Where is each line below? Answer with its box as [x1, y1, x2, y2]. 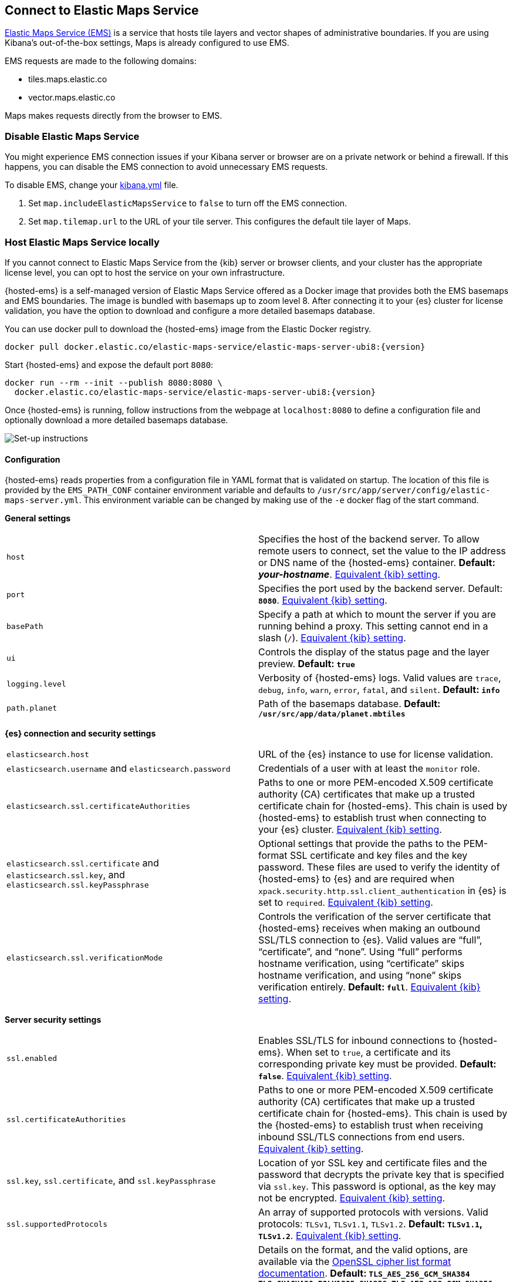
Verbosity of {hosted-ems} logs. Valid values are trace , [258, 672, 501, 684]
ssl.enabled [6, 1053, 58, 1063]
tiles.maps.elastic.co [28, 74, 107, 85]
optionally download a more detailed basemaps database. [5, 414, 228, 425]
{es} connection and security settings [5, 728, 156, 739]
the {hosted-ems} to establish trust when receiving [258, 1119, 484, 1132]
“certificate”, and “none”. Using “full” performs [258, 946, 463, 958]
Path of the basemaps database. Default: [258, 698, 441, 710]
